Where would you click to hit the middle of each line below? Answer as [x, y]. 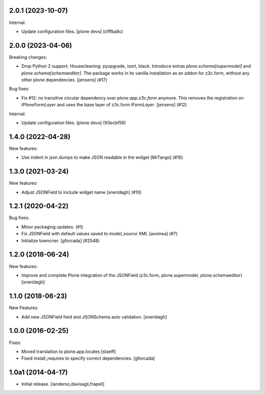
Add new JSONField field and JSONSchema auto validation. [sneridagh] [94, 317]
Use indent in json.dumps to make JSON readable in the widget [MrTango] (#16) [102, 157]
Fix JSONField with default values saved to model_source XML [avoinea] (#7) [99, 234]
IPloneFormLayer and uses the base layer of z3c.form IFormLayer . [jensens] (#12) [104, 105]
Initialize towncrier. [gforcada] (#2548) [61, 241]
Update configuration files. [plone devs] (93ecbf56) [74, 123]
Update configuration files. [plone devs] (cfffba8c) [72, 31]
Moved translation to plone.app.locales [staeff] [69, 351]
